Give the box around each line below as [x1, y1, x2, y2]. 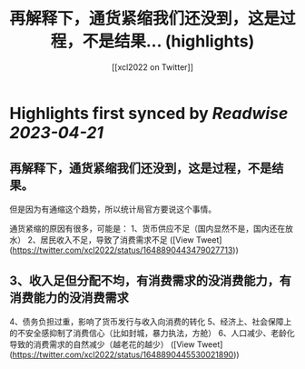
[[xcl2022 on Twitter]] [112, 61, 193, 73]
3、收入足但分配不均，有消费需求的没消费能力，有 [9, 274, 292, 289]
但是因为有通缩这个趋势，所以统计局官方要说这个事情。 [9, 204, 216, 214]
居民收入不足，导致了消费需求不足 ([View [40, 234, 195, 245]
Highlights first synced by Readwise [9, 103, 289, 124]
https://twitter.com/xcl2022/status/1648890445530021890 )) [12, 349, 240, 360]
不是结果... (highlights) [82, 31, 255, 52]
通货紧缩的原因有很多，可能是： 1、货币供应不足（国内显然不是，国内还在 [9, 223, 286, 234]
